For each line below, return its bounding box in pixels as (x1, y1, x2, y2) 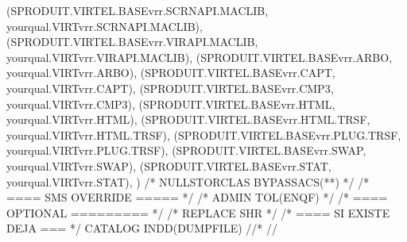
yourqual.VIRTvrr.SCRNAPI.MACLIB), (6, 17, 203, 34)
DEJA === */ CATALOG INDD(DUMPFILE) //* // (6, 220, 277, 236)
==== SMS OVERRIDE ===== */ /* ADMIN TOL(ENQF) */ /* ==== (6, 189, 388, 206)
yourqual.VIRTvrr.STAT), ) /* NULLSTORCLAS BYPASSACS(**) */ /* (6, 173, 370, 190)
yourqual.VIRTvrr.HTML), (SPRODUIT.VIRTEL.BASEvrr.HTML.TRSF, (6, 111, 370, 128)
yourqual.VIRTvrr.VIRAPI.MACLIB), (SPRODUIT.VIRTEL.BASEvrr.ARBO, (6, 48, 393, 65)
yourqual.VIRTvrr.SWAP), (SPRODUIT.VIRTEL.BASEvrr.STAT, (6, 157, 331, 174)
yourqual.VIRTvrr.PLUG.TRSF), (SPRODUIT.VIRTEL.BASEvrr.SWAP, (6, 142, 366, 159)
